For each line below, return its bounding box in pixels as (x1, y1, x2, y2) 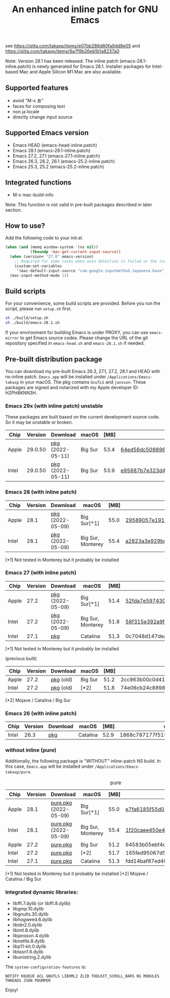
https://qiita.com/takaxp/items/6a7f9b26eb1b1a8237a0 (5, 48, 120, 54)
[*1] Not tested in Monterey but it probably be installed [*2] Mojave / (5, 870, 148, 877)
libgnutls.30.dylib (12, 911, 49, 917)
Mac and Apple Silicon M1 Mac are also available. (19, 69, 122, 75)
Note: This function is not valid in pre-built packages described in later (5, 201, 152, 207)
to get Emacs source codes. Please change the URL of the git (20, 335, 148, 341)
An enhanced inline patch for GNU (12, 4, 158, 15)
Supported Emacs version (5, 129, 89, 137)
